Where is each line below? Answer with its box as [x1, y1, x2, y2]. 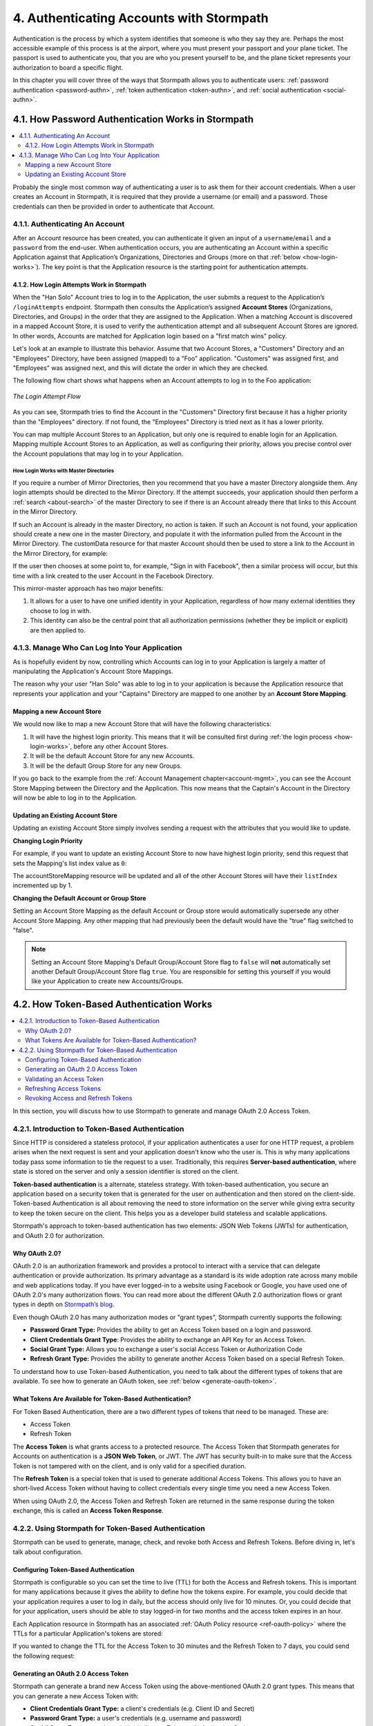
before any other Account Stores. [73, 742, 169, 750]
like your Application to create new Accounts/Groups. [31, 977, 184, 985]
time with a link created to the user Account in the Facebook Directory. [12, 572, 214, 580]
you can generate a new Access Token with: [12, 1691, 139, 1700]
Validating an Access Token [25, 1074, 104, 1083]
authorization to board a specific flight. [12, 63, 124, 72]
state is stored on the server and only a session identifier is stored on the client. [12, 1167, 240, 1176]
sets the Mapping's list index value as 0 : [12, 859, 127, 867]
